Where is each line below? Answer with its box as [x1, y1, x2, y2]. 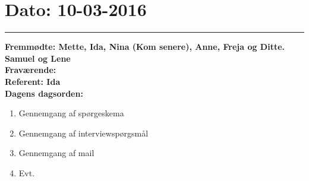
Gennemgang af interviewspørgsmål [18, 126, 149, 139]
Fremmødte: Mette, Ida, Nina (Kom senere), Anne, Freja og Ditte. [5, 40, 285, 53]
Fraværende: [5, 63, 56, 76]
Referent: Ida [5, 75, 61, 87]
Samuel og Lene [5, 52, 71, 64]
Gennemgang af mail [18, 147, 94, 159]
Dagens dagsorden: [5, 87, 83, 99]
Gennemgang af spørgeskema [18, 107, 124, 119]
